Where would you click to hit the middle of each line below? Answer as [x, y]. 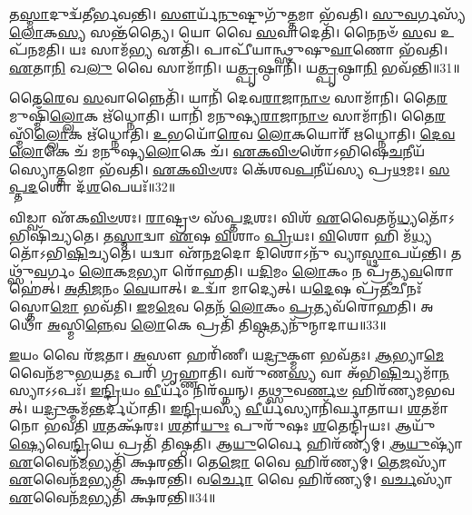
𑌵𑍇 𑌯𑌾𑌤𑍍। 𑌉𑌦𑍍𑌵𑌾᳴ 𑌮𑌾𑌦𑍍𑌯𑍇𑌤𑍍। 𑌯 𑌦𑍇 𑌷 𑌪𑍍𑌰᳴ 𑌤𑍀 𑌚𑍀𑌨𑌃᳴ [272, 288]
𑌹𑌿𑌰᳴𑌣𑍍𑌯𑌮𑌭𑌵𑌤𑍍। [403, 390]
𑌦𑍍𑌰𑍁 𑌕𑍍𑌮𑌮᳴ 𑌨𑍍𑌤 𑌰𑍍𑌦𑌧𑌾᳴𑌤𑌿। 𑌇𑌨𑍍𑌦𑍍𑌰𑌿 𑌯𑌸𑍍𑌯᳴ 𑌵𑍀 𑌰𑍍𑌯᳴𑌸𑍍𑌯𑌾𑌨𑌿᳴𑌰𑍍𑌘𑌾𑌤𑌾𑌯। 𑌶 [232, 407]
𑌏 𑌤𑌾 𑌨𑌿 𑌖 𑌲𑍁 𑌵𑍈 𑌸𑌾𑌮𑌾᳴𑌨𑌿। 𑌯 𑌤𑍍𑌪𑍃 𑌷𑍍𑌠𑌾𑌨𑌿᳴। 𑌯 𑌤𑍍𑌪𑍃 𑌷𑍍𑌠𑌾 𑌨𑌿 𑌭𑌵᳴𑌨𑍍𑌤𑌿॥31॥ [235, 67]
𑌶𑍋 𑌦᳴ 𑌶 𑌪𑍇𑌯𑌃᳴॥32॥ [107, 187]
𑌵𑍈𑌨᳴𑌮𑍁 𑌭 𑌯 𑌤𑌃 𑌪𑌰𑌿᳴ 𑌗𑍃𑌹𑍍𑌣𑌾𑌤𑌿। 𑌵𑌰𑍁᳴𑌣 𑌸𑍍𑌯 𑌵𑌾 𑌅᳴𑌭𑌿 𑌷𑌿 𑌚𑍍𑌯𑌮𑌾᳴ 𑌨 [229, 372]
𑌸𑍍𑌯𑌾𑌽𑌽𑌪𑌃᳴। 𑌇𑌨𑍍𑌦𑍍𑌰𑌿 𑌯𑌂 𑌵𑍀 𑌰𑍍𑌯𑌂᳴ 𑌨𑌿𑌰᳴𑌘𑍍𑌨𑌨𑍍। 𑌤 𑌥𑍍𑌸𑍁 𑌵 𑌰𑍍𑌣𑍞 [178, 390]
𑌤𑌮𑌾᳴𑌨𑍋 [435, 407]
